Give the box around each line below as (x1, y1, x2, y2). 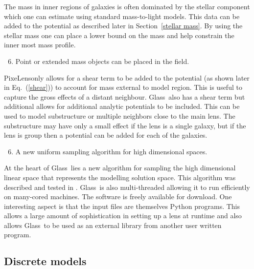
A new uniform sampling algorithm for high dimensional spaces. (15, 146, 208, 156)
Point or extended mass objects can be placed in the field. (15, 56, 189, 66)
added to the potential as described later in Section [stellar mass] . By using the (4, 21, 243, 31)
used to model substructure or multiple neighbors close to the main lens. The (4, 110, 235, 121)
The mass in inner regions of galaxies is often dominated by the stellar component (4, 1, 250, 11)
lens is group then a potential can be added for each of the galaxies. (4, 130, 208, 140)
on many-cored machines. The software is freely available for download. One (4, 191, 232, 202)
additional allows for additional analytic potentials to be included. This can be (4, 101, 240, 111)
